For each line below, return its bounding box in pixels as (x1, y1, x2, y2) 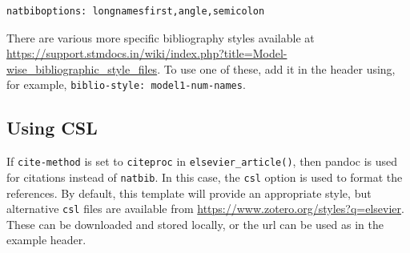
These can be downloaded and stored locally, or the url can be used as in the (6, 215, 384, 232)
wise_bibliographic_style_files (6, 60, 158, 77)
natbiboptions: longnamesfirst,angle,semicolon (6, 6, 265, 17)
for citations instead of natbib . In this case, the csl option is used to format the (6, 168, 403, 185)
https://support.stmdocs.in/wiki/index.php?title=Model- (6, 45, 287, 62)
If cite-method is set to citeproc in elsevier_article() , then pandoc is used (6, 153, 398, 170)
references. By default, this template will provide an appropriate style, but (6, 184, 372, 201)
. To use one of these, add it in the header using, (157, 60, 396, 77)
